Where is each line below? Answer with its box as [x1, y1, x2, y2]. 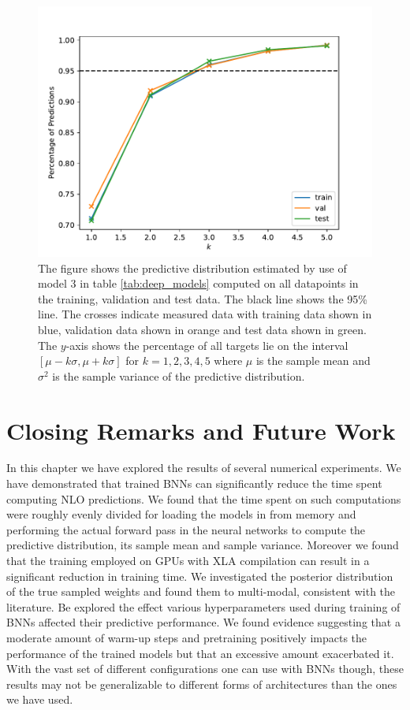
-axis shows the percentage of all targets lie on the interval [65, 336, 348, 353]
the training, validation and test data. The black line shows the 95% [38, 290, 367, 307]
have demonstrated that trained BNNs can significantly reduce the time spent [6, 475, 382, 492]
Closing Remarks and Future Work [6, 414, 396, 446]
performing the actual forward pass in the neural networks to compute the [6, 521, 366, 537]
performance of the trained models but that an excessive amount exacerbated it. [6, 645, 394, 661]
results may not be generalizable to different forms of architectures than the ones [6, 675, 397, 692]
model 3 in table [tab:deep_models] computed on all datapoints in [38, 275, 359, 292]
